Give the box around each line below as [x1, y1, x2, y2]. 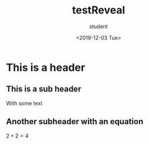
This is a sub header [6, 84, 82, 94]
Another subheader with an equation [6, 116, 144, 126]
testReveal [72, 4, 125, 17]
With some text [6, 100, 43, 107]
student [89, 23, 108, 30]
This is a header [6, 61, 86, 74]
